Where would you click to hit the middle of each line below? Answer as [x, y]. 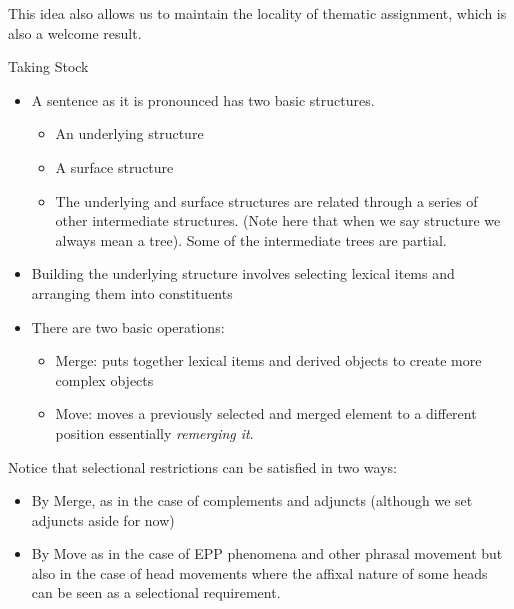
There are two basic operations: [128, 326]
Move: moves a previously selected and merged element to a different [266, 413]
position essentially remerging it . [154, 432]
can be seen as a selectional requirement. [156, 592]
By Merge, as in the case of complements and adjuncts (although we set [252, 500]
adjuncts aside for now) [103, 519]
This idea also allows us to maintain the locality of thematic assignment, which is [257, 13]
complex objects [104, 379]
